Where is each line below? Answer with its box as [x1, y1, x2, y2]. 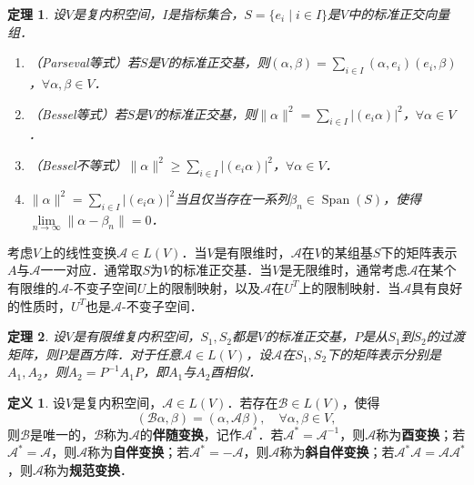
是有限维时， [214, 242, 291, 261]
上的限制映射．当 [298, 278, 401, 297]
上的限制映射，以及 [146, 278, 261, 297]
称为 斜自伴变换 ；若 [279, 442, 395, 461]
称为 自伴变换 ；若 [87, 442, 190, 461]
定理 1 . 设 [7, 5, 66, 23]
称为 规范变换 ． [44, 460, 133, 479]
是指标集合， [167, 5, 245, 23]
